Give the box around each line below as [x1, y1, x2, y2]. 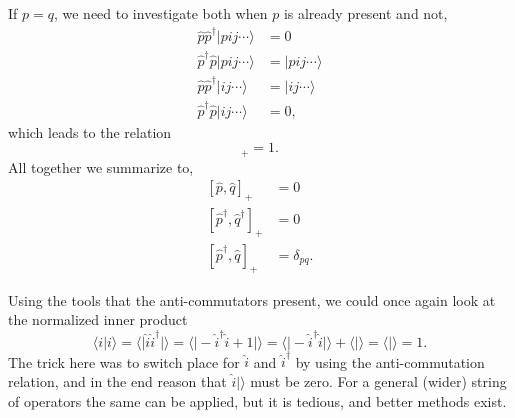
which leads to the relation [8, 121, 172, 142]
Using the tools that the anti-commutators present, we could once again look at [8, 289, 496, 310]
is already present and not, [283, 3, 448, 23]
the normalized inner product [8, 309, 188, 330]
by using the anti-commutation [295, 351, 485, 372]
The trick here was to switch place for [8, 351, 240, 372]
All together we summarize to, [8, 156, 194, 177]
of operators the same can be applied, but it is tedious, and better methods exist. [8, 390, 507, 411]
